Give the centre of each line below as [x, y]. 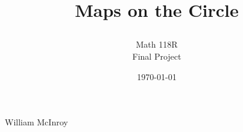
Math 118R [157, 44]
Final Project [157, 56]
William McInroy [36, 122]
